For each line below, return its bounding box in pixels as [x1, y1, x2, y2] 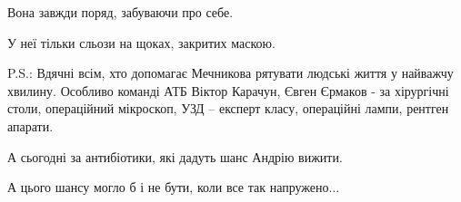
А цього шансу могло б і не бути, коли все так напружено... [7, 178, 340, 197]
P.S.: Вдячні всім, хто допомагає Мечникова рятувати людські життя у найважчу [7, 63, 454, 82]
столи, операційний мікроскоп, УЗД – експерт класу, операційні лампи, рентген [7, 99, 449, 118]
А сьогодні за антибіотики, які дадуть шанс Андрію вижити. [7, 147, 343, 166]
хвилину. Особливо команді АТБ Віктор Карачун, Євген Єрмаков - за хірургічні [7, 81, 449, 100]
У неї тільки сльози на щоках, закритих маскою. [7, 33, 276, 52]
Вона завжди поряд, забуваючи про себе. [7, 3, 234, 21]
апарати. [7, 116, 54, 135]
